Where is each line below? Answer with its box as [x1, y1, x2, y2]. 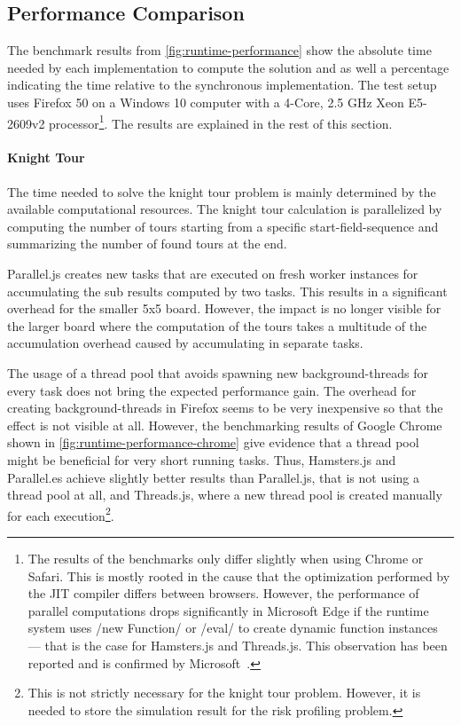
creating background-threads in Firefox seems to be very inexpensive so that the [7, 398, 443, 417]
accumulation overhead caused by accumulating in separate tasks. [7, 334, 363, 352]
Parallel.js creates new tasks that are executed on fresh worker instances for [7, 264, 418, 282]
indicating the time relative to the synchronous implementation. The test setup [7, 75, 437, 94]
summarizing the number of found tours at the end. [7, 234, 287, 253]
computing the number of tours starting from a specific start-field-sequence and [7, 217, 439, 235]
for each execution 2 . [7, 503, 114, 524]
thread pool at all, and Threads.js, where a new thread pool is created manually [7, 485, 442, 504]
